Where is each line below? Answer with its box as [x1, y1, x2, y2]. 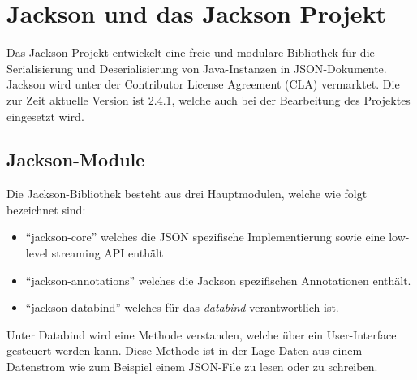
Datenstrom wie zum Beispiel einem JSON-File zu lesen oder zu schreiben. [6, 358, 378, 375]
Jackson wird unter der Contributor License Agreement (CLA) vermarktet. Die [6, 76, 400, 93]
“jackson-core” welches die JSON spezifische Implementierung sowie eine [25, 228, 385, 245]
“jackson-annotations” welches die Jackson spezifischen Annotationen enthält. [25, 271, 411, 288]
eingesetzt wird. [6, 107, 84, 124]
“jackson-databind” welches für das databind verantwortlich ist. [25, 299, 339, 316]
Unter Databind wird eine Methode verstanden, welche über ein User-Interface [6, 326, 397, 343]
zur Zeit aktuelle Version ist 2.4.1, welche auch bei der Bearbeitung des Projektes [6, 91, 411, 108]
